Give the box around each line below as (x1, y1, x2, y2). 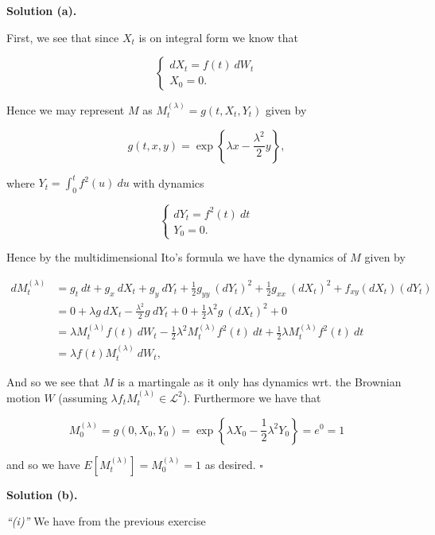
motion (6, 389, 41, 405)
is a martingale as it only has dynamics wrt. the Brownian (117, 373, 402, 390)
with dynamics (133, 174, 204, 191)
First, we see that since (6, 29, 119, 45)
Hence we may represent (6, 102, 125, 118)
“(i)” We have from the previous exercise (6, 513, 206, 529)
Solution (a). (6, 2, 77, 18)
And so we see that (6, 373, 99, 390)
